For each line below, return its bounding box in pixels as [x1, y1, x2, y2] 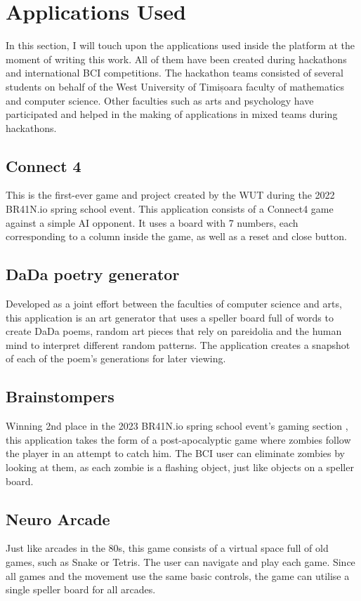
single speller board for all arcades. [6, 582, 156, 597]
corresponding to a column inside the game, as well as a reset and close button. [6, 229, 347, 244]
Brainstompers [6, 385, 114, 407]
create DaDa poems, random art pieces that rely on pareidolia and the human [6, 324, 342, 338]
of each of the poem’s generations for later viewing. [6, 351, 226, 366]
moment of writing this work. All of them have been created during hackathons [6, 51, 347, 66]
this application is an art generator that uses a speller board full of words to [6, 310, 334, 324]
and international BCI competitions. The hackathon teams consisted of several [6, 65, 343, 80]
